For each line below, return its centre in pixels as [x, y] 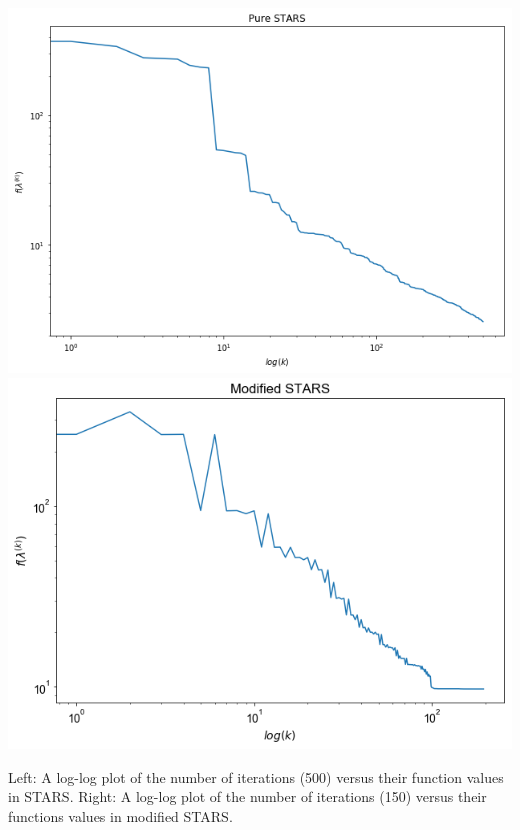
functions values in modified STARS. [120, 815]
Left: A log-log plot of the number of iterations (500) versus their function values [256, 776]
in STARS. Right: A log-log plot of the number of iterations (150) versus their [247, 796]
